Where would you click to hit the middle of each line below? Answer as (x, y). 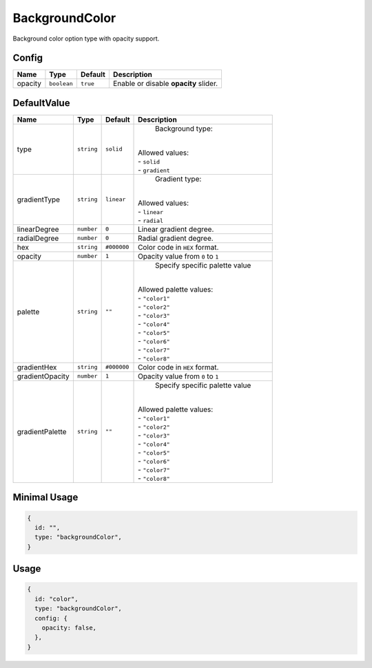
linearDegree (38, 229)
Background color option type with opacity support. (86, 39)
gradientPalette (42, 431)
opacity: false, (69, 627)
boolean (61, 84)
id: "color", (56, 599)
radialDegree (38, 238)
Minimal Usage (45, 498)
